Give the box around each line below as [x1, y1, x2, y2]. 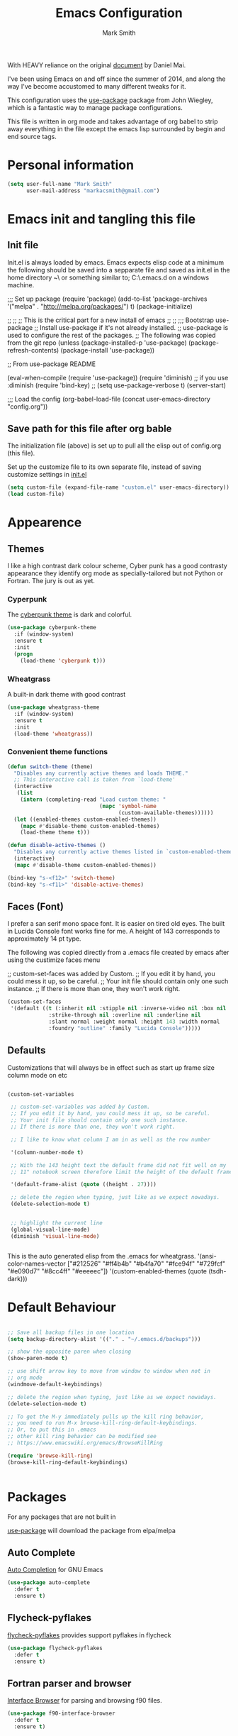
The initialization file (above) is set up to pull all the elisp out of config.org [7, 441, 222, 450]
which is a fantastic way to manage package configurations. [7, 103, 183, 111]
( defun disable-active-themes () [7, 842, 106, 849]
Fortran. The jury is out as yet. [7, 577, 96, 585]
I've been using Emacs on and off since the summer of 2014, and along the [7, 74, 226, 83]
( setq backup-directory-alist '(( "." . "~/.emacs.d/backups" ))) [7, 1335, 201, 1342]
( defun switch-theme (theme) [7, 763, 93, 770]
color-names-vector [7, 1259, 66, 1268]
